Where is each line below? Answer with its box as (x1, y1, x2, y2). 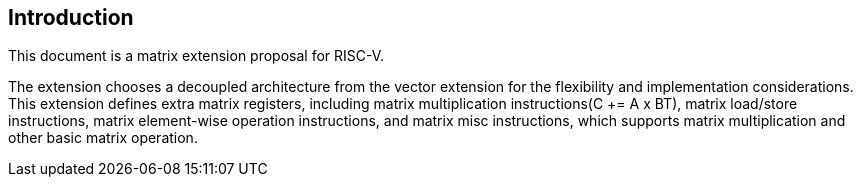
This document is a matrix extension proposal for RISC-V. (8, 47, 385, 65)
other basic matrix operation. (8, 129, 198, 147)
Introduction (8, 5, 134, 30)
